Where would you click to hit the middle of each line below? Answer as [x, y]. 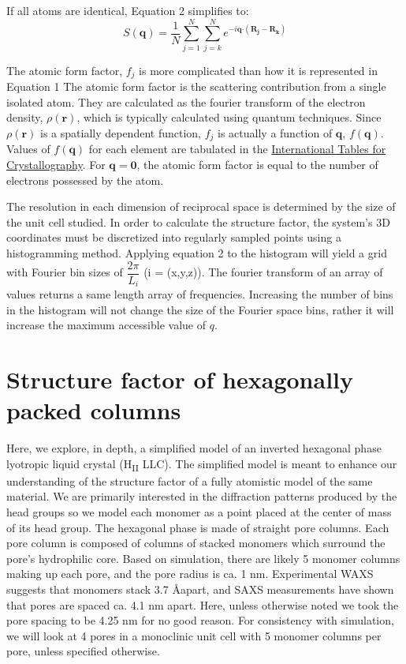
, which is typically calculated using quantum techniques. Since [229, 117]
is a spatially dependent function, [121, 132]
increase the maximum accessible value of [106, 325]
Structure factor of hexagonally [180, 379]
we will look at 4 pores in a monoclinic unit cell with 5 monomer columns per [194, 635]
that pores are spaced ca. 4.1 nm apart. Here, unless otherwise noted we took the [203, 604]
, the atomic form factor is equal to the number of [257, 164]
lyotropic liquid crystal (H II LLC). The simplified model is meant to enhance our [202, 464]
